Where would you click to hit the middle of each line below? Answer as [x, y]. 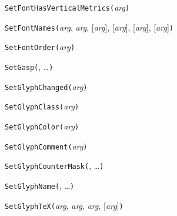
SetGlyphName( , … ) [40, 185]
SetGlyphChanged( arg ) [46, 86]
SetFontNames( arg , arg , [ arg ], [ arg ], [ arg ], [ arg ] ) [89, 27]
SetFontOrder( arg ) [40, 47]
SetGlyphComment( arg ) [46, 146]
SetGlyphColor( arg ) [42, 126]
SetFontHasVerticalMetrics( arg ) [67, 7]
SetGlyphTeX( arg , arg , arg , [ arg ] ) [64, 205]
